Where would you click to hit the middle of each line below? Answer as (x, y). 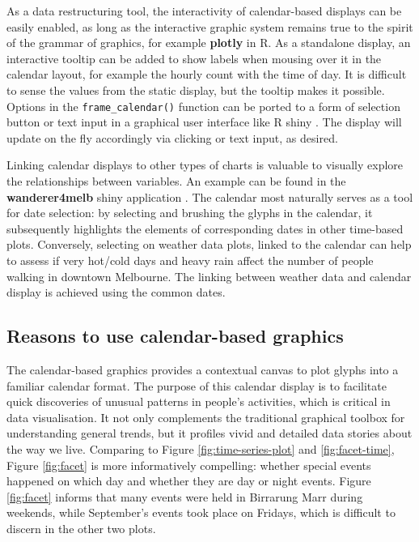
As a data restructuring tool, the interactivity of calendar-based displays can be (204, 11)
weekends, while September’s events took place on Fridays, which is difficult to (201, 512)
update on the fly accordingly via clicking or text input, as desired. (172, 137)
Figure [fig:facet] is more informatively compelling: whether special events (189, 465)
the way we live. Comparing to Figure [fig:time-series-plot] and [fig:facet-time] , (201, 448)
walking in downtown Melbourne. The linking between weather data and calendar (209, 276)
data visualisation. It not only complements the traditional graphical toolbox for (206, 417)
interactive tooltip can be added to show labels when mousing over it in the (194, 58)
